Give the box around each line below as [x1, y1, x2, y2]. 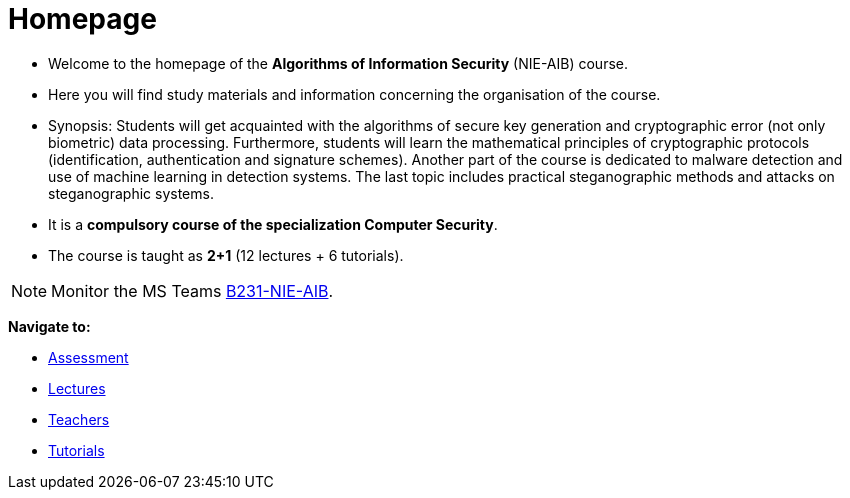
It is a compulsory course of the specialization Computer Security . [48, 215, 498, 233]
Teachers [48, 410, 110, 428]
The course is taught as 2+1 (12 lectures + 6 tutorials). [48, 246, 404, 264]
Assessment [48, 348, 129, 366]
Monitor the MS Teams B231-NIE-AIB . [51, 280, 334, 301]
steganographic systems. [48, 184, 214, 202]
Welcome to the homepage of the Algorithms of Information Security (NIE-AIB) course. [48, 54, 628, 72]
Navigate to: [8, 317, 91, 335]
